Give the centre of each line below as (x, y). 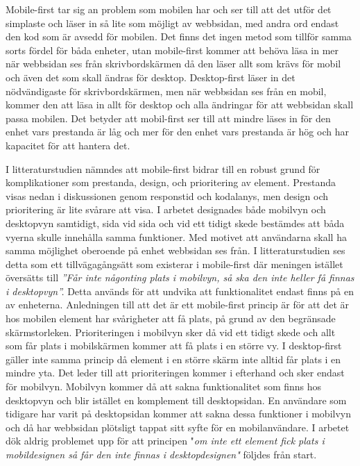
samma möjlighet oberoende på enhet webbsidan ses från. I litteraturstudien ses (175, 250)
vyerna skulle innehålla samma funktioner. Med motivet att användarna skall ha (176, 236)
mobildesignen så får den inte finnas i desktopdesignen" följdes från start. (161, 454)
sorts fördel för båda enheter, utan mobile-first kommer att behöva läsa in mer (172, 50)
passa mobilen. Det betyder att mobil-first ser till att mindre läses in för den (168, 118)
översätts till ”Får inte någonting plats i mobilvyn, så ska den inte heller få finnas (180, 277)
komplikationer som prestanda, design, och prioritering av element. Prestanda (171, 182)
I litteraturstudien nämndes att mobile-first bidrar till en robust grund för (163, 168)
